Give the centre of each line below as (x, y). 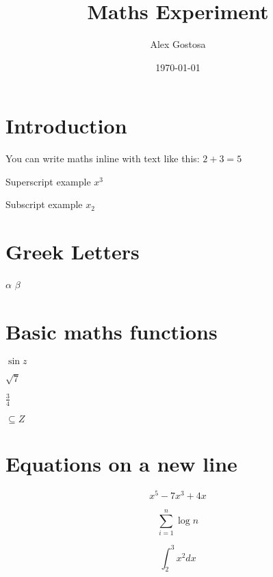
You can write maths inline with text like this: (103, 158)
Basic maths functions (112, 331)
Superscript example (48, 181)
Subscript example (44, 204)
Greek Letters (73, 252)
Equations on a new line (121, 463)
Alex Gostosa (178, 44)
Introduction (66, 126)
